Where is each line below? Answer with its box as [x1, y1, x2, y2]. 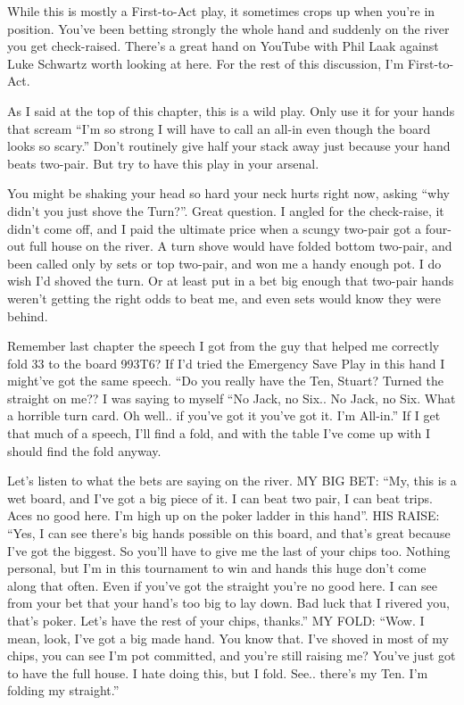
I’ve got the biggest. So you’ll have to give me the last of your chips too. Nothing [7, 541, 451, 560]
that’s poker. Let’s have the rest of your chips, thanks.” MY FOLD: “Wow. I [7, 611, 425, 629]
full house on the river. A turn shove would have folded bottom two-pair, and [29, 236, 452, 255]
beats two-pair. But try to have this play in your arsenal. [7, 153, 319, 172]
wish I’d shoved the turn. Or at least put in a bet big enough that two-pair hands [7, 271, 454, 290]
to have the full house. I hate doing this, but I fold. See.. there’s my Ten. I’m [7, 663, 428, 682]
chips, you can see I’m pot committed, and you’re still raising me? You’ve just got [7, 646, 456, 665]
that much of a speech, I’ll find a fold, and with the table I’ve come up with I [7, 424, 431, 443]
